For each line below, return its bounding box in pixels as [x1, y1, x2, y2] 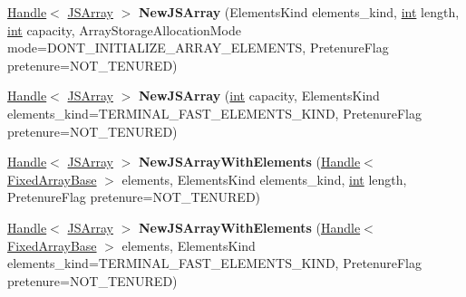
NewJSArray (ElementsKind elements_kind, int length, [138, 3, 460, 21]
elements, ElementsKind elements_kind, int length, [121, 169, 407, 188]
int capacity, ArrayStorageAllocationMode [7, 20, 241, 39]
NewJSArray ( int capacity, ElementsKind [138, 86, 380, 105]
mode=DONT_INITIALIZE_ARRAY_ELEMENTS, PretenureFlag [7, 38, 389, 57]
